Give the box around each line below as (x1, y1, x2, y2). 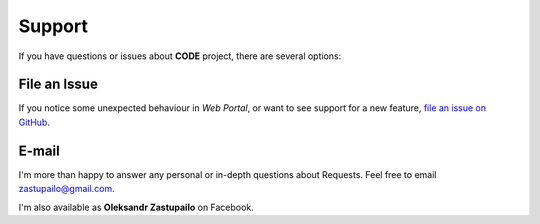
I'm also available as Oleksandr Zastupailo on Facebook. (18, 201, 254, 213)
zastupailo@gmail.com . (18, 183, 115, 195)
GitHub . (18, 116, 50, 128)
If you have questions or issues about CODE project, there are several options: (18, 50, 342, 62)
